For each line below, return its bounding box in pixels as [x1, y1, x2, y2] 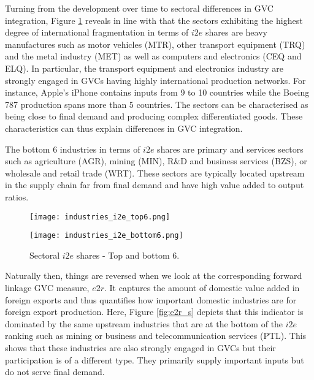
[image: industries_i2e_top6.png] [29, 212, 170, 221]
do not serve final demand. [5, 365, 105, 378]
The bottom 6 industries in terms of [5, 142, 140, 155]
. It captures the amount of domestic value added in [104, 281, 300, 294]
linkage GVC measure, [5, 281, 90, 294]
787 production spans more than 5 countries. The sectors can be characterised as [5, 97, 308, 110]
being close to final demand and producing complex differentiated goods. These [5, 110, 303, 123]
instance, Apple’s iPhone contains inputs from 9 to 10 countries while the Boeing [5, 86, 310, 99]
